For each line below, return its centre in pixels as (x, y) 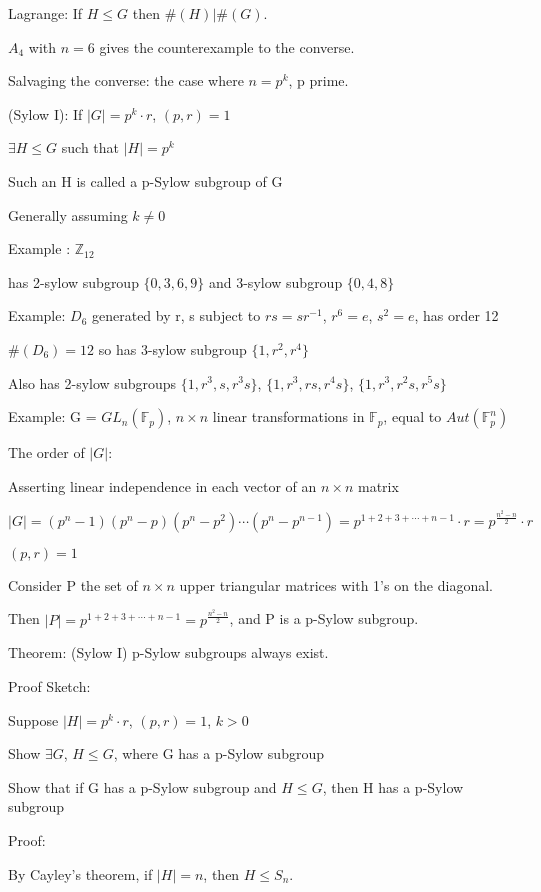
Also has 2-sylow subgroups (92, 382)
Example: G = (52, 416)
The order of (46, 452)
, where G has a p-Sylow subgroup (218, 753)
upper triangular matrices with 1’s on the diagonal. (336, 584)
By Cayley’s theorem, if (80, 873)
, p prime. (318, 80)
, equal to (412, 416)
